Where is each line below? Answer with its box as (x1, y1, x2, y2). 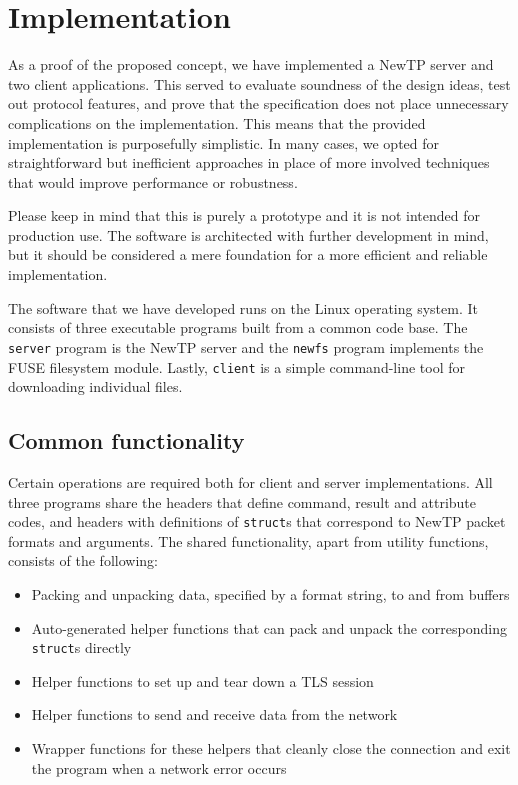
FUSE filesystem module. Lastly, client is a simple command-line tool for (8, 356, 465, 377)
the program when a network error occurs (31, 757, 287, 778)
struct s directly (31, 637, 132, 658)
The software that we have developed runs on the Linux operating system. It (8, 297, 478, 318)
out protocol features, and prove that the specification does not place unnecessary (8, 93, 509, 114)
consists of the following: (8, 550, 158, 571)
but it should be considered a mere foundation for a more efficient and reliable (8, 244, 488, 265)
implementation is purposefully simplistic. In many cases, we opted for (8, 132, 440, 153)
